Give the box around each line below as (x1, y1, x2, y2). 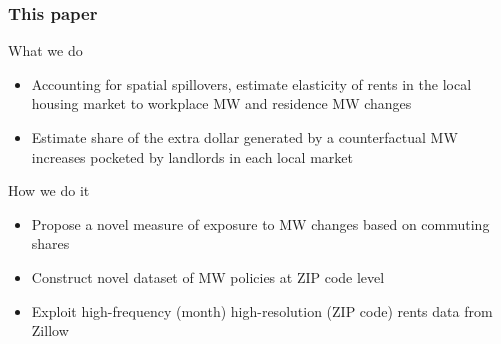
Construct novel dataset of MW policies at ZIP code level (31, 266, 385, 287)
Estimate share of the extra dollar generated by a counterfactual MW (31, 127, 458, 147)
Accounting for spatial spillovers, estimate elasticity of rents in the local (31, 73, 472, 94)
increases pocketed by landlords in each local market (31, 146, 353, 167)
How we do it (8, 180, 90, 201)
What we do (8, 40, 83, 61)
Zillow (31, 320, 69, 341)
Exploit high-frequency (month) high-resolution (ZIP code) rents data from (31, 300, 493, 321)
